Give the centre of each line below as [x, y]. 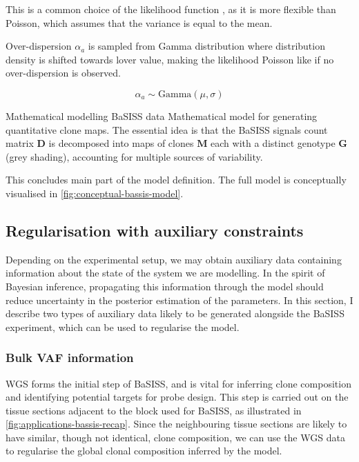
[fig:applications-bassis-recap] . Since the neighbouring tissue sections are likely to [176, 424]
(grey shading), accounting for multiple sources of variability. [134, 156]
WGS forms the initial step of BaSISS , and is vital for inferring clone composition [178, 383]
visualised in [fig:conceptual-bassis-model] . [95, 193]
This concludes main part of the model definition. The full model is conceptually [176, 180]
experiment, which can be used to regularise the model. [123, 327]
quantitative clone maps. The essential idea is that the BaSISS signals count [167, 129]
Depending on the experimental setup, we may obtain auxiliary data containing [174, 259]
